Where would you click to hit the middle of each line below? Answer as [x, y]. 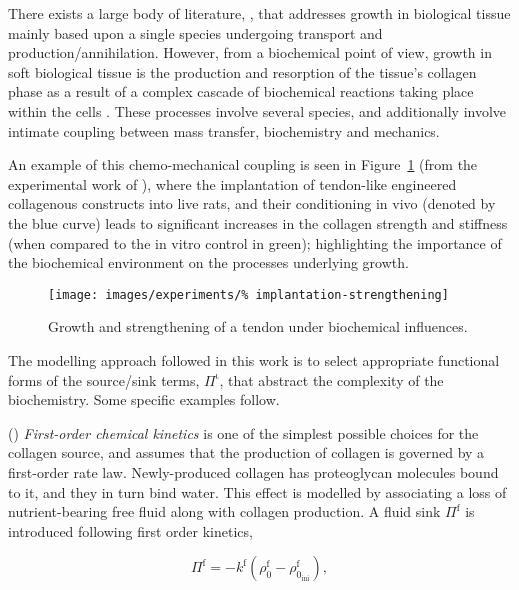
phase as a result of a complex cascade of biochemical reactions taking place [241, 91]
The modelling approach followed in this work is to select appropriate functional [254, 359]
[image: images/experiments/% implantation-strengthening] [248, 294]
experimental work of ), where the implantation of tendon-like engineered [232, 183]
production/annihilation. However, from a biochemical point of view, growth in [250, 52]
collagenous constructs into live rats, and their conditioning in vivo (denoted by [252, 203]
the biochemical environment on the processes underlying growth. [208, 262]
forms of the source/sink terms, [104, 379]
